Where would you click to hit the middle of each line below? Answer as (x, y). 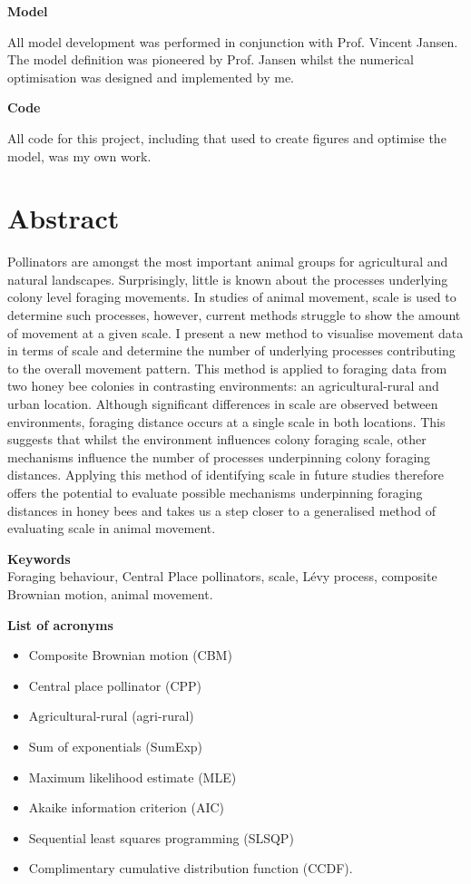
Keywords (39, 558)
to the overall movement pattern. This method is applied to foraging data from (227, 368)
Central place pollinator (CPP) (115, 685)
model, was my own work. (79, 155)
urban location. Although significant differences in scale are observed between (223, 404)
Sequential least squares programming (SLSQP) (161, 837)
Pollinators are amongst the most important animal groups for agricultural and (228, 262)
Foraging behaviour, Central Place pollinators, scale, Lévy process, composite (222, 576)
